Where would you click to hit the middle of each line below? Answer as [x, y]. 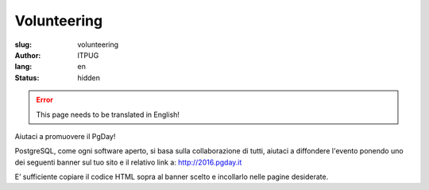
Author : [28, 55]
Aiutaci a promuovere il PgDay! [65, 136]
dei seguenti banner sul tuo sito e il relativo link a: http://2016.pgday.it [128, 162]
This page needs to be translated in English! [108, 114]
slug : [23, 45]
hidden [89, 78]
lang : [23, 67]
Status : [27, 78]
